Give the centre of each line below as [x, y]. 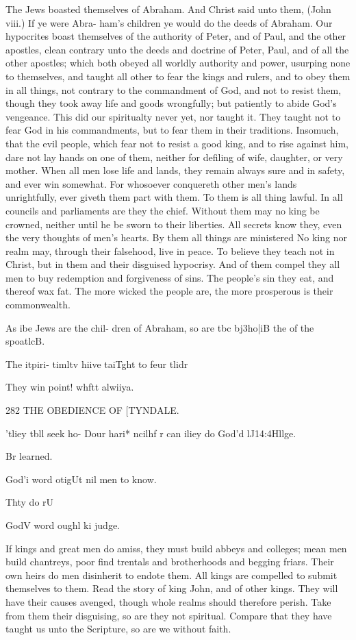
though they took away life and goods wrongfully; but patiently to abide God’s [171, 103]
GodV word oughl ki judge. [63, 525]
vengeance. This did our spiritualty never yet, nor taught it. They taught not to [173, 116]
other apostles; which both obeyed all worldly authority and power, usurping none [178, 63]
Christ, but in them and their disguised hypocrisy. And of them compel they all [173, 264]
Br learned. [29, 456]
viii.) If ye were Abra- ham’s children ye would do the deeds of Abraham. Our [169, 22]
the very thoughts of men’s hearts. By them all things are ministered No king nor [176, 237]
